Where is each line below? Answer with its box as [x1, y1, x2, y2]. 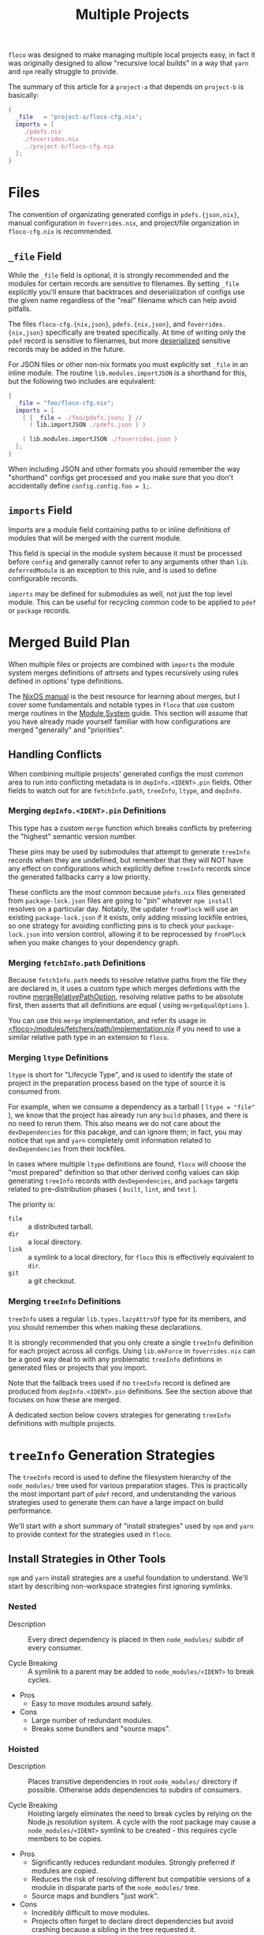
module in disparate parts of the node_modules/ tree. [31, 1883, 201, 1892]
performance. [8, 1506, 53, 1515]
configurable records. [8, 574, 79, 583]
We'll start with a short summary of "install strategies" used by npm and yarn [8, 1521, 254, 1530]
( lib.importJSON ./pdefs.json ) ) [28, 421, 147, 429]
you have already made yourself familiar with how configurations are [8, 717, 231, 726]
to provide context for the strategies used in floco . [8, 1529, 173, 1539]
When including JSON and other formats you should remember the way [8, 464, 240, 473]
